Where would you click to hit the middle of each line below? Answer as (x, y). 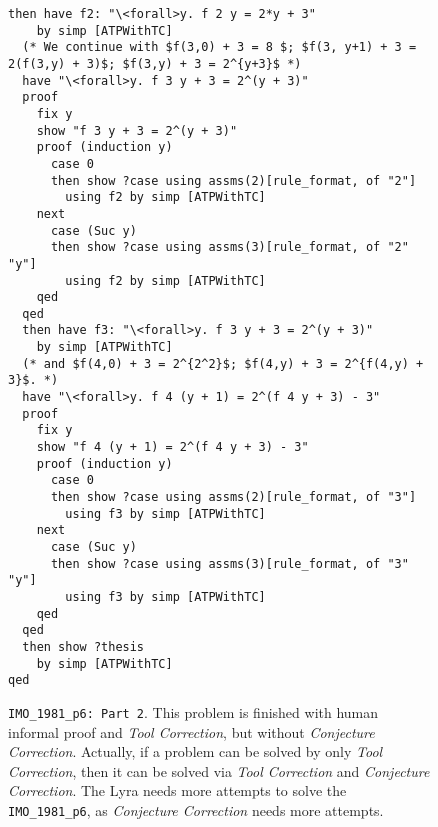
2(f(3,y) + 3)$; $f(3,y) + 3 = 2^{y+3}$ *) (155, 63)
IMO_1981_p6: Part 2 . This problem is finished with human (193, 711)
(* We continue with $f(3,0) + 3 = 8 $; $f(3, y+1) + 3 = (219, 47)
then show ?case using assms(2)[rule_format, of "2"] (233, 180)
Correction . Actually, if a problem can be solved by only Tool (195, 751)
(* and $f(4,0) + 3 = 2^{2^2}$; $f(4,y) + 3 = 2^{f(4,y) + (223, 363)
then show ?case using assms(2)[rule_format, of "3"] (233, 497)
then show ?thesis (83, 646)
